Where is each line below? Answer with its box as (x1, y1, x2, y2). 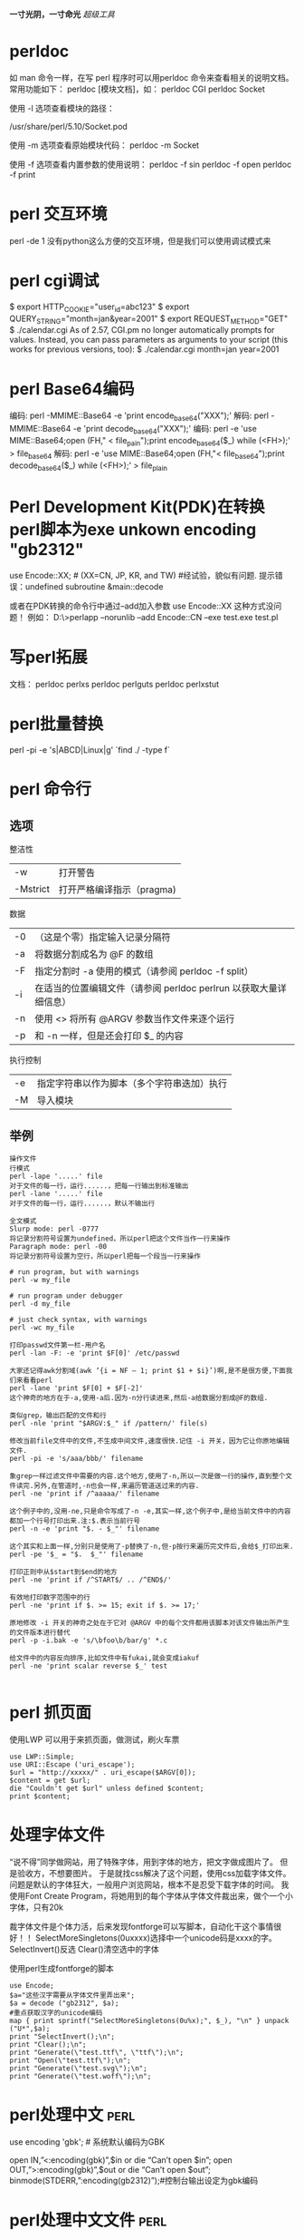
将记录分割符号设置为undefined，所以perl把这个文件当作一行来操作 (9, 1233, 231, 1243)
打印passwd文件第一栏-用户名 (9, 1340, 106, 1349)
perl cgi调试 (9, 271, 100, 291)
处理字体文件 (9, 1825, 106, 1845)
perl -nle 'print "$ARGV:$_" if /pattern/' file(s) (9, 1418, 208, 1427)
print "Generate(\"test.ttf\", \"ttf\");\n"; (9, 2048, 184, 2057)
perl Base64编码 (9, 378, 135, 399)
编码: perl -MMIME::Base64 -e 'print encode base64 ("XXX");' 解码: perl (9, 410, 270, 423)
